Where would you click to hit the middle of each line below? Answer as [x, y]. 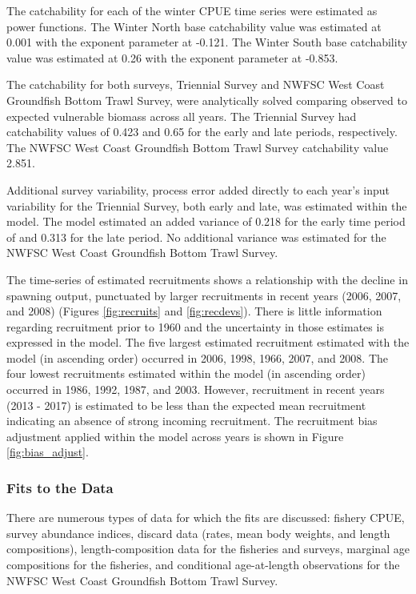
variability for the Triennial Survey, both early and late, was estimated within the [207, 205]
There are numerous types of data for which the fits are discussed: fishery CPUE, [206, 518]
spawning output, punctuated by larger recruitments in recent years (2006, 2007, [204, 295]
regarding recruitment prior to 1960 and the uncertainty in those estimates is [195, 326]
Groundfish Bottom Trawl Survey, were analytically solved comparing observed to [207, 100]
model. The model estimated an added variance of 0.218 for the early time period [206, 221]
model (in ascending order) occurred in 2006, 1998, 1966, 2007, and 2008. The [198, 357]
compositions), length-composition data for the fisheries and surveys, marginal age [208, 549]
